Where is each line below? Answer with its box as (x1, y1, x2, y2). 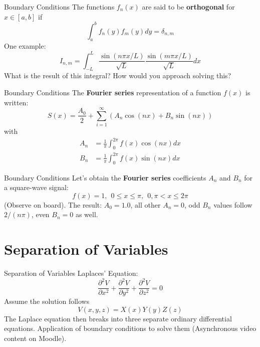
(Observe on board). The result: (4, 199, 102, 210)
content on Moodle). (4, 332, 67, 343)
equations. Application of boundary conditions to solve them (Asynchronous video (4, 323, 256, 333)
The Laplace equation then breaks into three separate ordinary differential (4, 313, 232, 323)
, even (31, 209, 50, 220)
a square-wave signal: (4, 182, 69, 193)
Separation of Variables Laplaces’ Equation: (4, 268, 138, 278)
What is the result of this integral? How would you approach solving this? (4, 70, 231, 81)
